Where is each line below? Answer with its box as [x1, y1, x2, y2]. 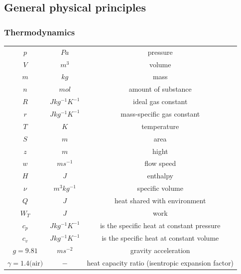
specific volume [137, 183, 183, 193]
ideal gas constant [133, 96, 188, 107]
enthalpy [147, 170, 173, 181]
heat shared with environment [115, 195, 206, 205]
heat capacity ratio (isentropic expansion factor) [87, 257, 234, 268]
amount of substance [128, 84, 192, 94]
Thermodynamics [4, 25, 75, 38]
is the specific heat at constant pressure [100, 220, 221, 230]
